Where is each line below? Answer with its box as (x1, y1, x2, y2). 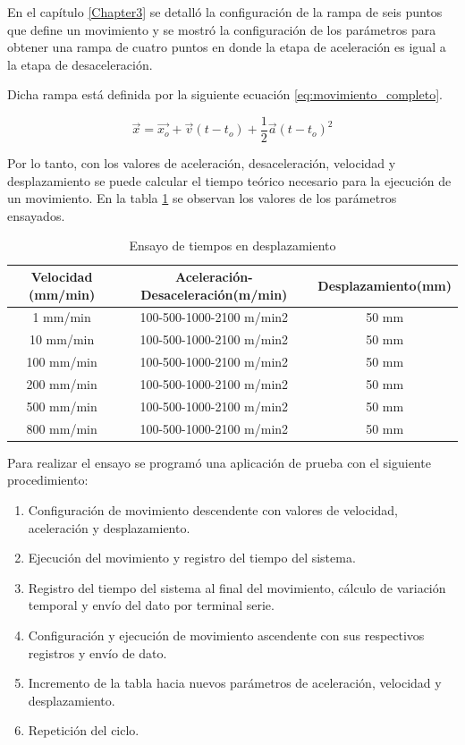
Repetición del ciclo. (28, 721, 139, 740)
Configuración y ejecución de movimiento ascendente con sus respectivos (28, 625, 425, 644)
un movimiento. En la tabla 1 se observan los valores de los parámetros (7, 189, 397, 207)
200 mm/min (26, 374, 97, 393)
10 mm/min (29, 330, 95, 349)
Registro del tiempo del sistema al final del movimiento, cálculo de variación (28, 578, 446, 597)
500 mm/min (26, 396, 97, 415)
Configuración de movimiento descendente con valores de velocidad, (28, 500, 399, 519)
